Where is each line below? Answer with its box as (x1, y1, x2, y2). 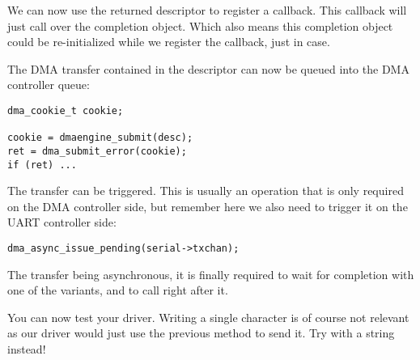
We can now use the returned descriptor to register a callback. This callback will (7, 2, 407, 18)
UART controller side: (7, 214, 117, 231)
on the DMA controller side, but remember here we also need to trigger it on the (7, 197, 408, 214)
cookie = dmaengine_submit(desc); (7, 132, 193, 144)
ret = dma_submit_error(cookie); (7, 145, 187, 157)
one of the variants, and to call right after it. (7, 282, 228, 299)
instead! (7, 341, 46, 358)
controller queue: (7, 76, 90, 93)
